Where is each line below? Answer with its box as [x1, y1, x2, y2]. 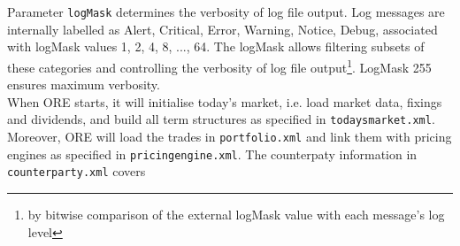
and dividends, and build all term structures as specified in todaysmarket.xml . [7, 110, 435, 128]
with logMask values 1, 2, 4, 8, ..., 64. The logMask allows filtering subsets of [7, 37, 425, 56]
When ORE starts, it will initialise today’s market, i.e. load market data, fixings [7, 92, 442, 111]
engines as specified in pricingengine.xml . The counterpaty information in [7, 144, 418, 163]
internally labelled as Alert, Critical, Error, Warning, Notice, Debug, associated [7, 19, 438, 38]
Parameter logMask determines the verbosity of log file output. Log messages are [7, 3, 445, 20]
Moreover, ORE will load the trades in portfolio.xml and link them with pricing [7, 127, 452, 145]
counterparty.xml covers [7, 162, 146, 181]
